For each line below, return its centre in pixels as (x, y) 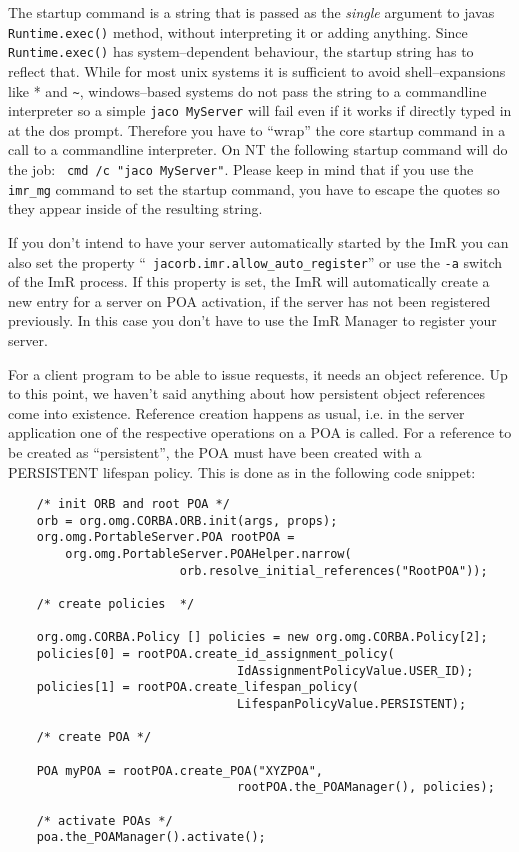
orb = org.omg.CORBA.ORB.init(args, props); (187, 520)
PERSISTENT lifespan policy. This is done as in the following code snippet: (242, 471)
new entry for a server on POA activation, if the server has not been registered (249, 300)
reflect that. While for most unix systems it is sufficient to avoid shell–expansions (257, 70)
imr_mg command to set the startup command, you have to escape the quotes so (254, 188)
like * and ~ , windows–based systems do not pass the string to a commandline (247, 90)
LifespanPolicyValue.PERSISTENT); (352, 703)
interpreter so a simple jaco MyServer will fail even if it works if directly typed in (260, 110)
